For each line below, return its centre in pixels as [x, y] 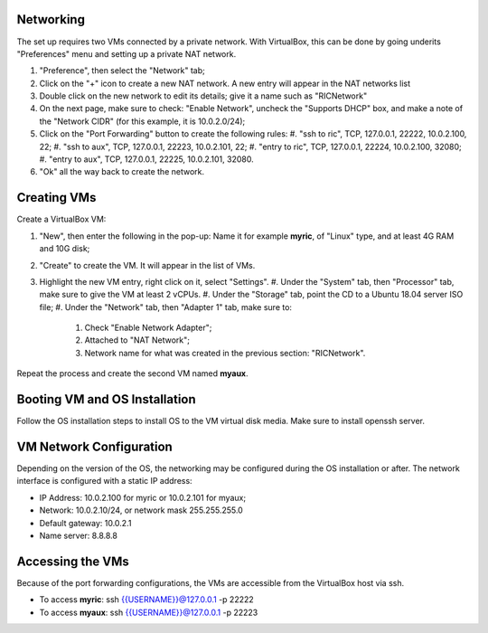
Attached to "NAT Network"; [137, 340]
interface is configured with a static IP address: [105, 481]
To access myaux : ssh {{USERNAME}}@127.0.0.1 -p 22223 [149, 612]
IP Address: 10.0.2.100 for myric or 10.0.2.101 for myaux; [143, 497]
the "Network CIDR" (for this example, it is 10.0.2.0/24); [142, 121]
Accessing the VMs [73, 561]
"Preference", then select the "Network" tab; [122, 71]
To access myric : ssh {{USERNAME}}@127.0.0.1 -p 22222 [147, 600]
